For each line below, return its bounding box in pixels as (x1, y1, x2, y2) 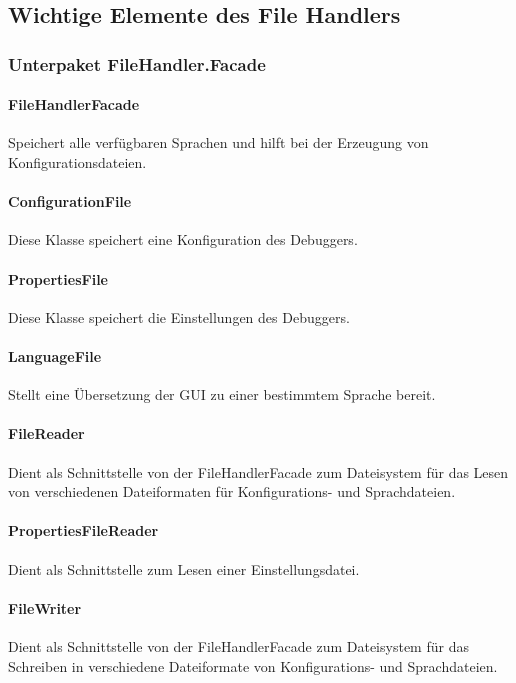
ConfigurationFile (8, 191, 132, 212)
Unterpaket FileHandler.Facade (8, 51, 266, 76)
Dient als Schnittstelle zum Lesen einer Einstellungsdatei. (8, 558, 360, 579)
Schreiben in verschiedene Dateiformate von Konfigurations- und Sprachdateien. (8, 655, 498, 676)
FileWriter (8, 597, 82, 618)
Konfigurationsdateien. (8, 152, 147, 173)
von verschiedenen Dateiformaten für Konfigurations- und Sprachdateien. (8, 481, 456, 502)
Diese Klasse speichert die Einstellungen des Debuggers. (8, 306, 350, 327)
